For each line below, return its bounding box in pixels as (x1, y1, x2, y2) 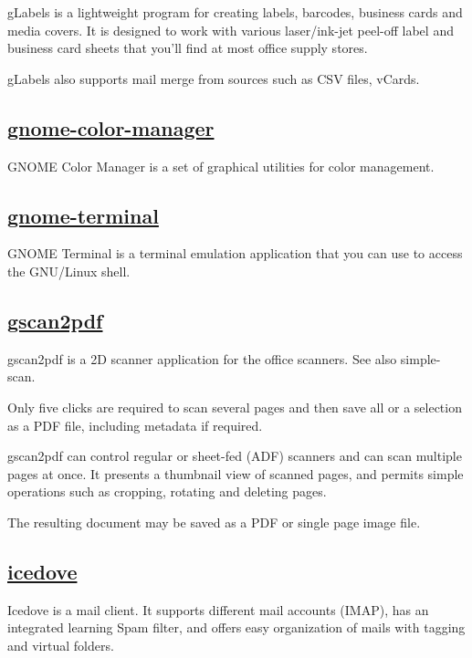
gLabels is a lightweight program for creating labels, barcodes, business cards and (7, 3, 463, 21)
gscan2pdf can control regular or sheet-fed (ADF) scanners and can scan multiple (7, 446, 462, 465)
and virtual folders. (7, 635, 114, 654)
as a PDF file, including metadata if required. (7, 415, 263, 434)
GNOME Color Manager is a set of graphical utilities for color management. (7, 156, 435, 175)
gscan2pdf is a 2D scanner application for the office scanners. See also (7, 349, 397, 368)
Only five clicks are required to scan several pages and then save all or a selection (7, 397, 462, 416)
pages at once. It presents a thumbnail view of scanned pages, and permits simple (7, 464, 464, 483)
